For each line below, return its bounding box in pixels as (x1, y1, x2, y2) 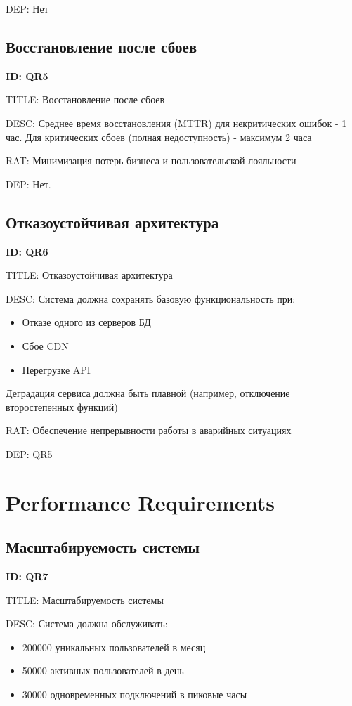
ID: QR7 (6, 569, 48, 584)
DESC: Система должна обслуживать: (6, 616, 168, 631)
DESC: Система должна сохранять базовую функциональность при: (6, 291, 296, 306)
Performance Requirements (6, 488, 275, 516)
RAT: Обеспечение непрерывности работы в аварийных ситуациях (6, 423, 292, 438)
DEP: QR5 (6, 446, 53, 461)
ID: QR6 (6, 244, 48, 259)
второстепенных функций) (6, 399, 118, 414)
